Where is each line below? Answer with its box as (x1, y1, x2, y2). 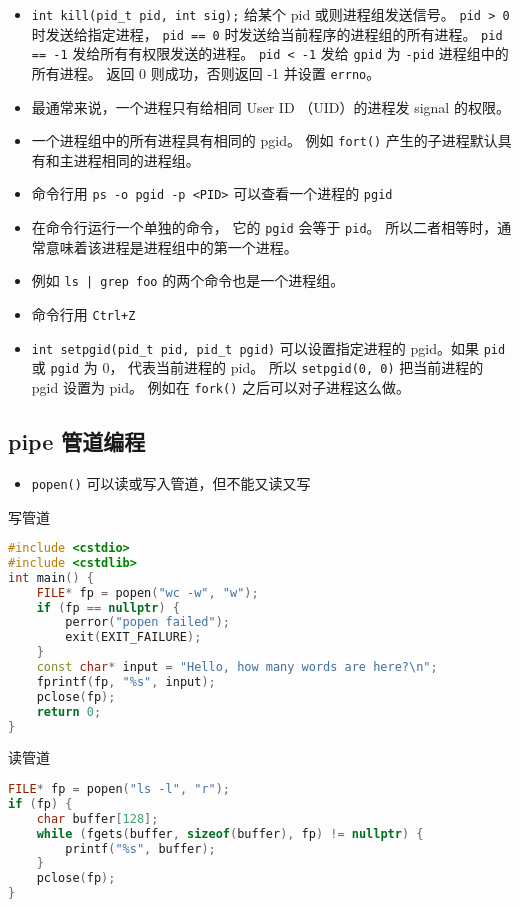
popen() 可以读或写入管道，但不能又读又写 (31, 472, 311, 493)
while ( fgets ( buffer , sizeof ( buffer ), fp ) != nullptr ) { (36, 826, 424, 841)
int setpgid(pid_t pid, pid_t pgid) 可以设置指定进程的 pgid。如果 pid (31, 337, 506, 358)
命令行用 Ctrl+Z (31, 304, 136, 325)
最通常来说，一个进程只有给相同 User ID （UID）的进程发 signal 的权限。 (31, 96, 510, 117)
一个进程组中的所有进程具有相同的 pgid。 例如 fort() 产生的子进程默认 (31, 130, 498, 151)
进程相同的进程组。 (73, 149, 200, 170)
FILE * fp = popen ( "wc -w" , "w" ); (36, 585, 259, 600)
